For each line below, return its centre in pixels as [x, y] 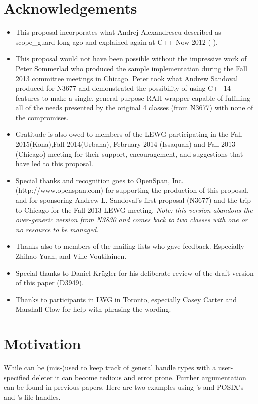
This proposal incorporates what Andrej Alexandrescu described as [118, 32]
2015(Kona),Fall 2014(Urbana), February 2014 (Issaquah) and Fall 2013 [126, 144]
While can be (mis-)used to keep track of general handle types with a [110, 368]
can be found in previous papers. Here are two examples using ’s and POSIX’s [124, 387]
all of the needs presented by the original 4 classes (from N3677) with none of [134, 108]
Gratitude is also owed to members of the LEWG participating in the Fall [129, 134]
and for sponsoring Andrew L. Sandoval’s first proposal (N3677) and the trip [133, 200]
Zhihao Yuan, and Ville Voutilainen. [71, 256]
